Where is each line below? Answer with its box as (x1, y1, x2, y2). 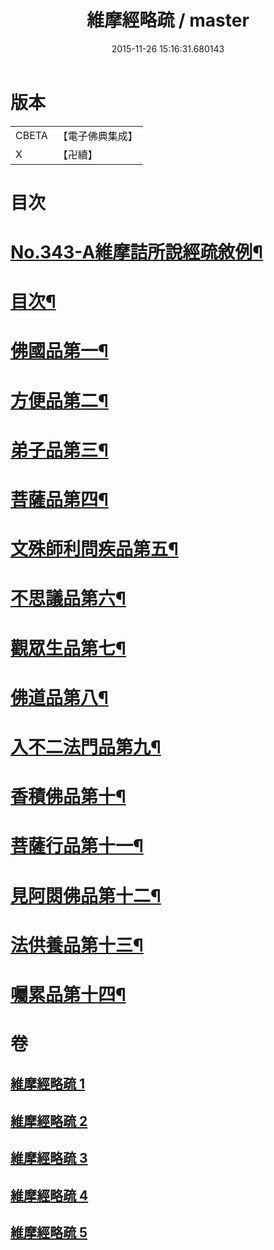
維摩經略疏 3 (10, 1150, 88, 1167)
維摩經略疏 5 (10, 1224, 88, 1241)
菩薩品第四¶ (10, 489, 109, 511)
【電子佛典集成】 (57, 129, 138, 143)
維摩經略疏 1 (10, 1076, 86, 1093)
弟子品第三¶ (10, 439, 109, 461)
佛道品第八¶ (10, 686, 109, 709)
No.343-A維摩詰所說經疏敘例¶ (10, 241, 264, 264)
